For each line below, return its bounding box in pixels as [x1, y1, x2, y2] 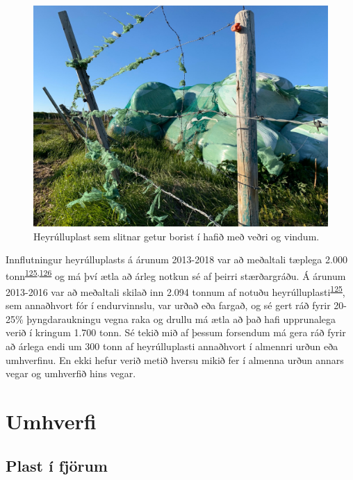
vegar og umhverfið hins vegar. [6, 366, 136, 381]
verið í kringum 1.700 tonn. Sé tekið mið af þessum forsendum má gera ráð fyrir [6, 325, 346, 340]
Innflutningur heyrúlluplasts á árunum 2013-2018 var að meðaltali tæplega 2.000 [6, 252, 347, 267]
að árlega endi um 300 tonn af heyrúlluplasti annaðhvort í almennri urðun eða [6, 339, 338, 354]
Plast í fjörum [6, 454, 108, 476]
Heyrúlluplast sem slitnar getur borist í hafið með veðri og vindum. [33, 229, 320, 243]
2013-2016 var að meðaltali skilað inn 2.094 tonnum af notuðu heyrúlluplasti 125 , [6, 283, 345, 299]
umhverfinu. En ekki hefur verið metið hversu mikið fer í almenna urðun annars [6, 352, 344, 367]
